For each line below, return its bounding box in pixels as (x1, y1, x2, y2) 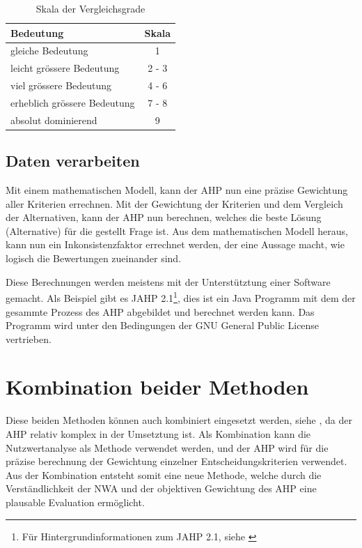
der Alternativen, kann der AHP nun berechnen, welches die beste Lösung (6, 210, 322, 224)
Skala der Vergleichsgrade (36, 1, 145, 15)
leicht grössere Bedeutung (10, 61, 120, 75)
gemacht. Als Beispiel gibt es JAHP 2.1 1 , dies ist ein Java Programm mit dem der (6, 289, 356, 305)
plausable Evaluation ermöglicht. (6, 494, 145, 509)
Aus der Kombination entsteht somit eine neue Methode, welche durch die (6, 467, 322, 482)
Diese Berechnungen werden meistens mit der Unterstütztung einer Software (6, 274, 331, 289)
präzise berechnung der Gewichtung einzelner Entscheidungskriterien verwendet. (6, 454, 347, 469)
